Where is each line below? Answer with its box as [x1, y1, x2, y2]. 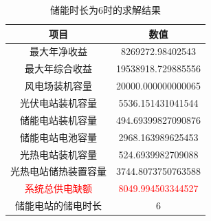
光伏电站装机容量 [20, 95, 97, 109]
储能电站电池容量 [20, 129, 97, 144]
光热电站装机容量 [20, 147, 97, 161]
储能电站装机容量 [20, 112, 97, 127]
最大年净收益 [30, 44, 87, 59]
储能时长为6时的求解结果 [49, 3, 161, 17]
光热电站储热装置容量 [10, 164, 107, 178]
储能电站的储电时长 [15, 198, 102, 213]
